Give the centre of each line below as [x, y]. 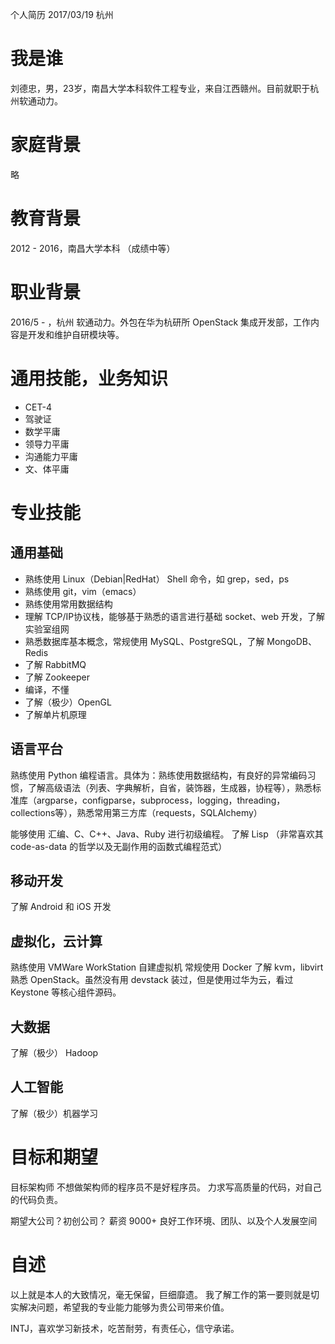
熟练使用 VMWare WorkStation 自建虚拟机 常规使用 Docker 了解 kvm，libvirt [167, 967]
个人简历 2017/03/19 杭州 [62, 14]
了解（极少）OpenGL [68, 702]
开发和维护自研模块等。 [76, 334]
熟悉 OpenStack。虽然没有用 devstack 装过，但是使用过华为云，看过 [152, 980]
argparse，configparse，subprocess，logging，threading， [161, 800]
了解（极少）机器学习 [54, 1113]
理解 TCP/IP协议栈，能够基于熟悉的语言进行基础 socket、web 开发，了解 [174, 616]
